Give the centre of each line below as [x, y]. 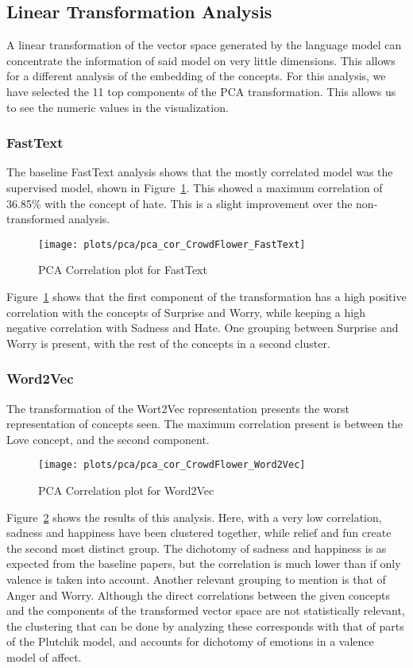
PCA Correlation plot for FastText [123, 270]
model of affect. [44, 656]
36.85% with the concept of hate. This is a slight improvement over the [179, 203]
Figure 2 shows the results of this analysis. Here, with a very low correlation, [194, 517]
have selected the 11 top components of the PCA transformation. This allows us [201, 91]
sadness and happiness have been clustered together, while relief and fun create [199, 533]
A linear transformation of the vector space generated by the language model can [204, 45]
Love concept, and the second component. [108, 439]
